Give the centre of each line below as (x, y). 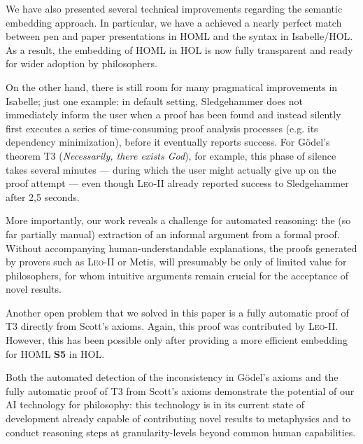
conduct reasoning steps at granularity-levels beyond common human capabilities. (181, 432)
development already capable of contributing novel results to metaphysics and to (178, 418)
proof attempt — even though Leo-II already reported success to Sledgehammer (177, 183)
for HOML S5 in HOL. (55, 353)
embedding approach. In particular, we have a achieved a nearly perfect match (174, 22)
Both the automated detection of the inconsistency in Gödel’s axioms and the (172, 377)
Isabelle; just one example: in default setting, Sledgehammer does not (155, 100)
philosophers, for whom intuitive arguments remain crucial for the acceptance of (177, 275)
